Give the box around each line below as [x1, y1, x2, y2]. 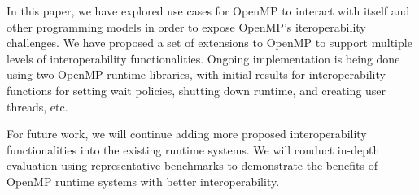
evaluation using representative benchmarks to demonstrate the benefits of [7, 157, 378, 174]
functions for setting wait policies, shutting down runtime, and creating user [7, 81, 386, 98]
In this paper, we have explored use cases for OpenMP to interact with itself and [7, 2, 410, 19]
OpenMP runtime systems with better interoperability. [7, 172, 280, 189]
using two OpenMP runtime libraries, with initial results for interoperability [7, 66, 386, 83]
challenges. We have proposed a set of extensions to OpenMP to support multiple [7, 34, 412, 51]
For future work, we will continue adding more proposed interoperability [7, 125, 367, 142]
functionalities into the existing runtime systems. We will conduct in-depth [7, 141, 380, 158]
